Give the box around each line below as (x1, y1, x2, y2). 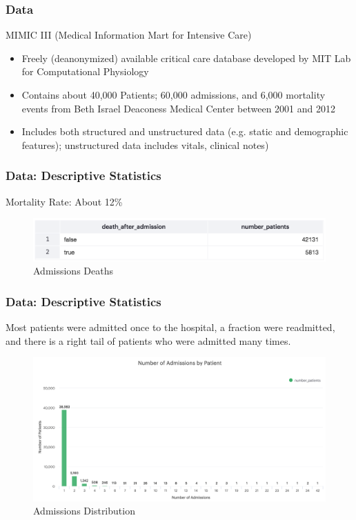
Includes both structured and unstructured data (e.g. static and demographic (21, 124, 348, 139)
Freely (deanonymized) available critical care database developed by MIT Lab (21, 50, 351, 65)
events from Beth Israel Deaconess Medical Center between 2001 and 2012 (21, 101, 335, 115)
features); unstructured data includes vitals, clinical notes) (21, 137, 269, 152)
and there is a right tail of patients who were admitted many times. (6, 333, 291, 348)
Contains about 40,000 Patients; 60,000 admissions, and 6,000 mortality (21, 88, 326, 101)
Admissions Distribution (33, 503, 135, 518)
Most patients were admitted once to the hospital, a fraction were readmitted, (6, 320, 335, 334)
